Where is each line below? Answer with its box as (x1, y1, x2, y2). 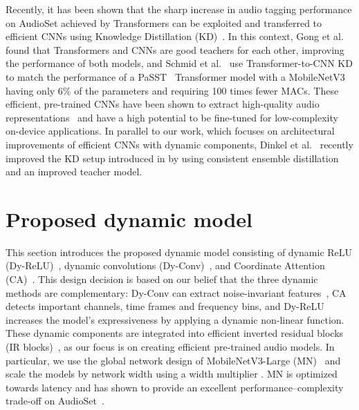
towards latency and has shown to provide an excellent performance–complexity (6, 380, 344, 394)
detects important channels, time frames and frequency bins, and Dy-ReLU (6, 299, 324, 313)
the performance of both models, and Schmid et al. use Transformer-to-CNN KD (6, 56, 353, 70)
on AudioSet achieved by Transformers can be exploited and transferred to (6, 15, 322, 30)
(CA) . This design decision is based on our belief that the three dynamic (6, 272, 318, 286)
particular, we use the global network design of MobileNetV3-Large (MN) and (6, 353, 341, 367)
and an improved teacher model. (6, 164, 142, 179)
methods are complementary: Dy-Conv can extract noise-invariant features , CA (6, 285, 347, 300)
